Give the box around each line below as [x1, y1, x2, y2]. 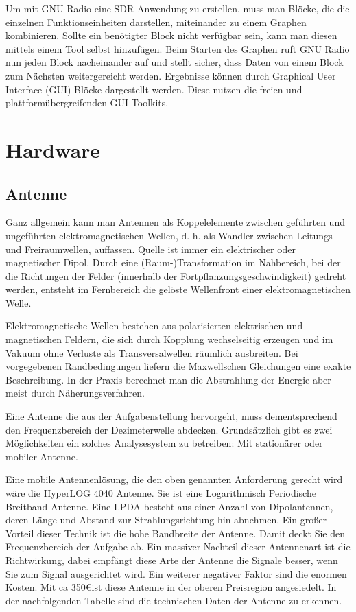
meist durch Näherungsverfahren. [5, 386, 145, 400]
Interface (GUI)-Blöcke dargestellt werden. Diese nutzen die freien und [5, 82, 302, 96]
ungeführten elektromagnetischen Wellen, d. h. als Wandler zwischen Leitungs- [5, 228, 336, 242]
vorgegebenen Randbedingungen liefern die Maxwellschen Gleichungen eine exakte [5, 359, 351, 373]
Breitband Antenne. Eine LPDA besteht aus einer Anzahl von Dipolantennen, [5, 499, 333, 513]
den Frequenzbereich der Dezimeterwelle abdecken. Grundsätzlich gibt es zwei [5, 422, 333, 436]
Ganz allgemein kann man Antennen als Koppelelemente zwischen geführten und [5, 215, 345, 229]
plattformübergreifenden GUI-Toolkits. [5, 95, 169, 110]
